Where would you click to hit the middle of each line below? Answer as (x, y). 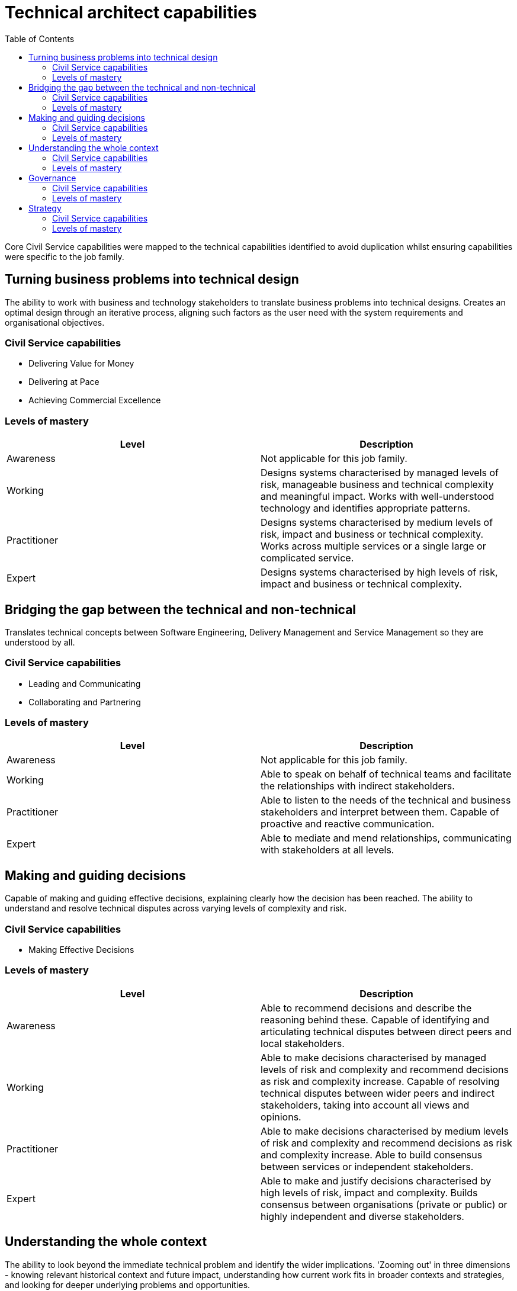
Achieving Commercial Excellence (95, 400)
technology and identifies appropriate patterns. (366, 508)
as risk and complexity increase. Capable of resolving (380, 1081)
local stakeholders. (303, 1043)
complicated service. (307, 558)
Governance (52, 178)
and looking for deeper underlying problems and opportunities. (128, 1284)
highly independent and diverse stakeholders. (362, 1216)
